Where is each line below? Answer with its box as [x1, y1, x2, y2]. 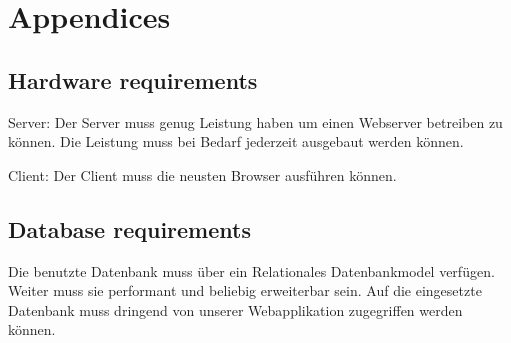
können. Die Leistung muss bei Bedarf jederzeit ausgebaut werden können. [8, 131, 464, 152]
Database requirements [8, 213, 251, 244]
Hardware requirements [8, 64, 258, 95]
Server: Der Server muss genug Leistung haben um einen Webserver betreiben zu [8, 111, 503, 132]
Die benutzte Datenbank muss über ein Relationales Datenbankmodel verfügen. [8, 260, 495, 281]
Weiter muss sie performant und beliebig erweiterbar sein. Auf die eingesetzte [8, 280, 482, 301]
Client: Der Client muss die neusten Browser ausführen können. [8, 164, 397, 185]
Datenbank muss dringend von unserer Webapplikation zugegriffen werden [8, 299, 463, 320]
